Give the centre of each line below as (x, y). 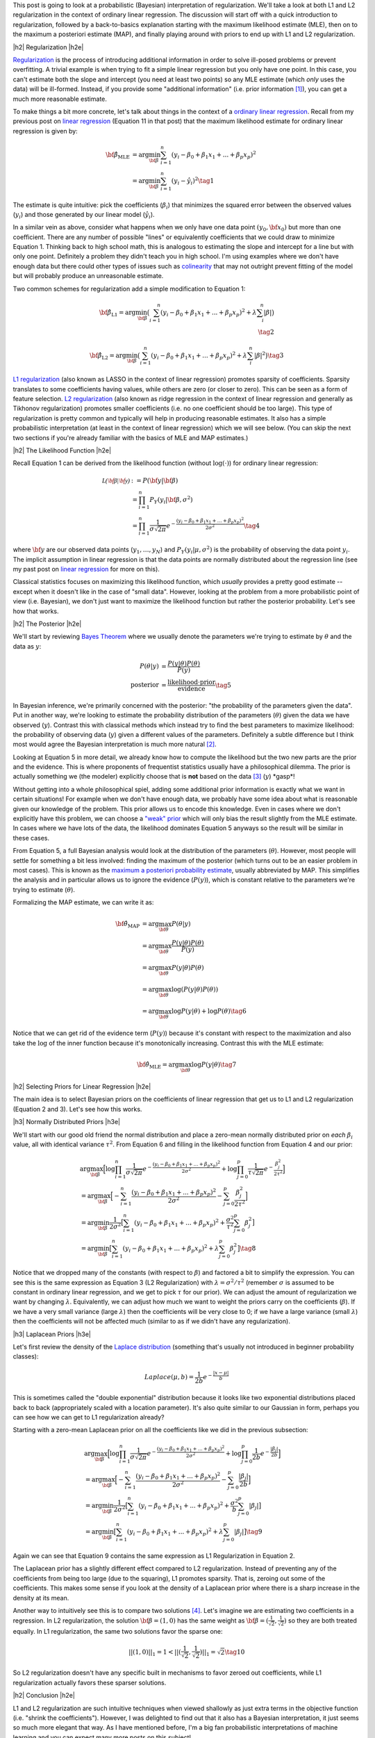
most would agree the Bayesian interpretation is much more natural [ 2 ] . (115, 745)
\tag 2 (266, 332)
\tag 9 (254, 1532)
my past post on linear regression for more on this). (86, 569)
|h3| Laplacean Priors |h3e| (52, 1334)
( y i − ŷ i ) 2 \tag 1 (193, 181)
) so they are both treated (320, 1621)
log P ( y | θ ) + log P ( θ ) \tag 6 (209, 1011)
